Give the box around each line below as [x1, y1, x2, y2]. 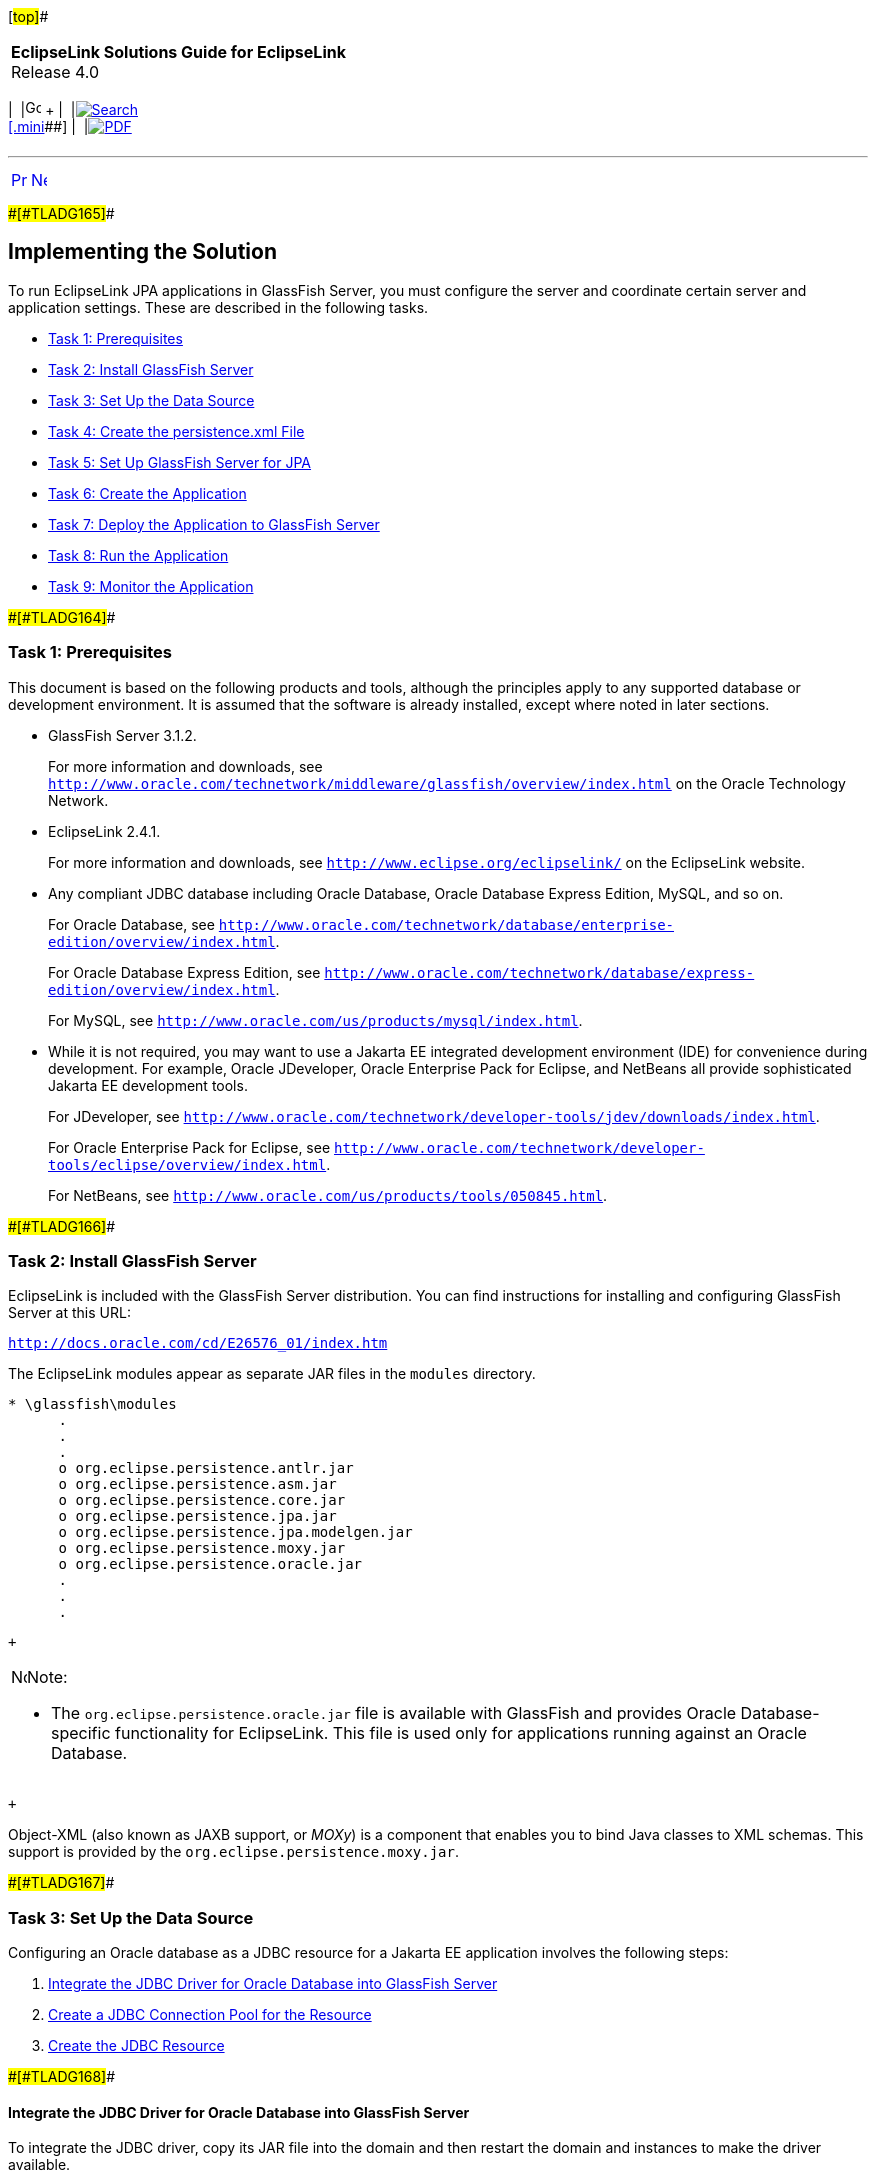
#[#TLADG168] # [8, 2068, 116, 2086]
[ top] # [8, 8, 49, 25]
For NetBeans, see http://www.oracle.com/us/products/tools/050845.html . [48, 1186, 608, 1204]
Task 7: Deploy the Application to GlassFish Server [48, 515, 380, 533]
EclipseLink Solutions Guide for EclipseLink [11, 42, 346, 62]
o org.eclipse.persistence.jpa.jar [58, 1508, 337, 1525]
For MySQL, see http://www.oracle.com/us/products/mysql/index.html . [48, 1011, 583, 1029]
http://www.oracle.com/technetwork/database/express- [324, 964, 755, 981]
